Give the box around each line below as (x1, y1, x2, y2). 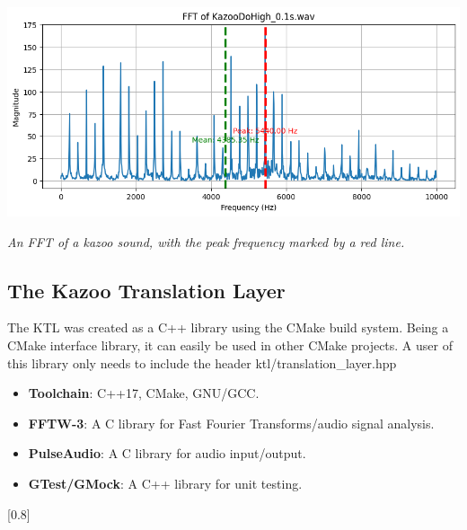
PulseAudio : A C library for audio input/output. (28, 444, 306, 463)
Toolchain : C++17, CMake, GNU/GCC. (28, 384, 260, 402)
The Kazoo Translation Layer (7, 276, 286, 304)
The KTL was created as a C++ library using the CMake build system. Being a (7, 318, 449, 337)
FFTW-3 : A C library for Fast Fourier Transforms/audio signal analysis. (28, 413, 435, 432)
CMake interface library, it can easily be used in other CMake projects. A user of (7, 336, 453, 354)
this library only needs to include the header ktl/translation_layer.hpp (7, 353, 397, 372)
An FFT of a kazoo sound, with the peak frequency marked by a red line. (7, 232, 405, 251)
